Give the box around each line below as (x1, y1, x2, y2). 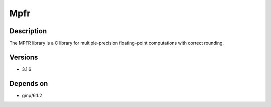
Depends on (9, 79, 48, 88)
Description (9, 27, 47, 35)
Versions (9, 53, 38, 61)
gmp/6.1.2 (22, 92, 42, 98)
